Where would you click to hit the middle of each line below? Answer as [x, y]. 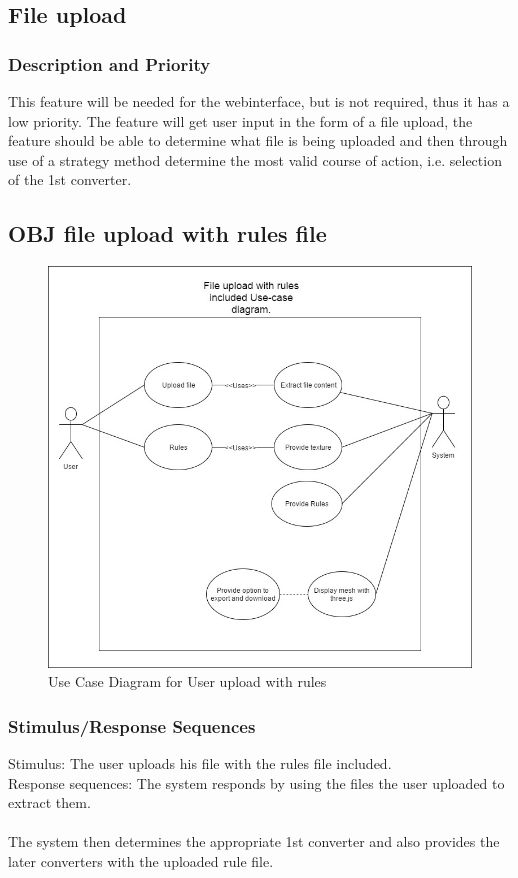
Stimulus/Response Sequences [132, 725]
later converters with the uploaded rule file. [141, 860]
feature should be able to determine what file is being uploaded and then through [258, 140]
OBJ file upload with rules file [167, 233]
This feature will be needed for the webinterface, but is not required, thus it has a [259, 101]
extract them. [49, 802]
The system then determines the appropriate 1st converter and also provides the [254, 841]
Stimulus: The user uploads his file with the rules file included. [200, 762]
